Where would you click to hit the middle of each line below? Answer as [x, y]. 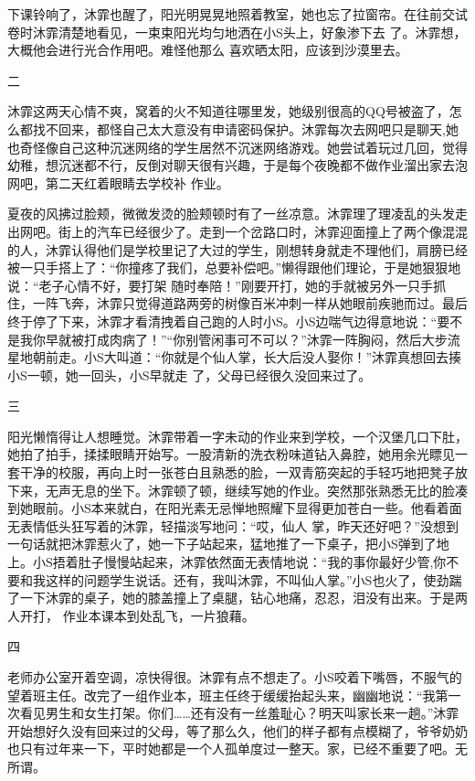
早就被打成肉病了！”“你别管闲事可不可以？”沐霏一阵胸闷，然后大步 [246, 339]
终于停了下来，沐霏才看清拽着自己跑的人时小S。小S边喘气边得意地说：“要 [229, 321]
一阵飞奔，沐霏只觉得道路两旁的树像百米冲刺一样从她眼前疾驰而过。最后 [250, 303]
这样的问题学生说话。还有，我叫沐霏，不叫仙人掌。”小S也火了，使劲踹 [253, 579]
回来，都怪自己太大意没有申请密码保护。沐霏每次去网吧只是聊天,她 [258, 128]
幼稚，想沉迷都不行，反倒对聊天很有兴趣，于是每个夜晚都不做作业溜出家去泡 [237, 165]
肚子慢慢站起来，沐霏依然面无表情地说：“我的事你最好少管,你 [262, 562]
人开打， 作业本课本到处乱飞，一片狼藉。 [131, 615]
